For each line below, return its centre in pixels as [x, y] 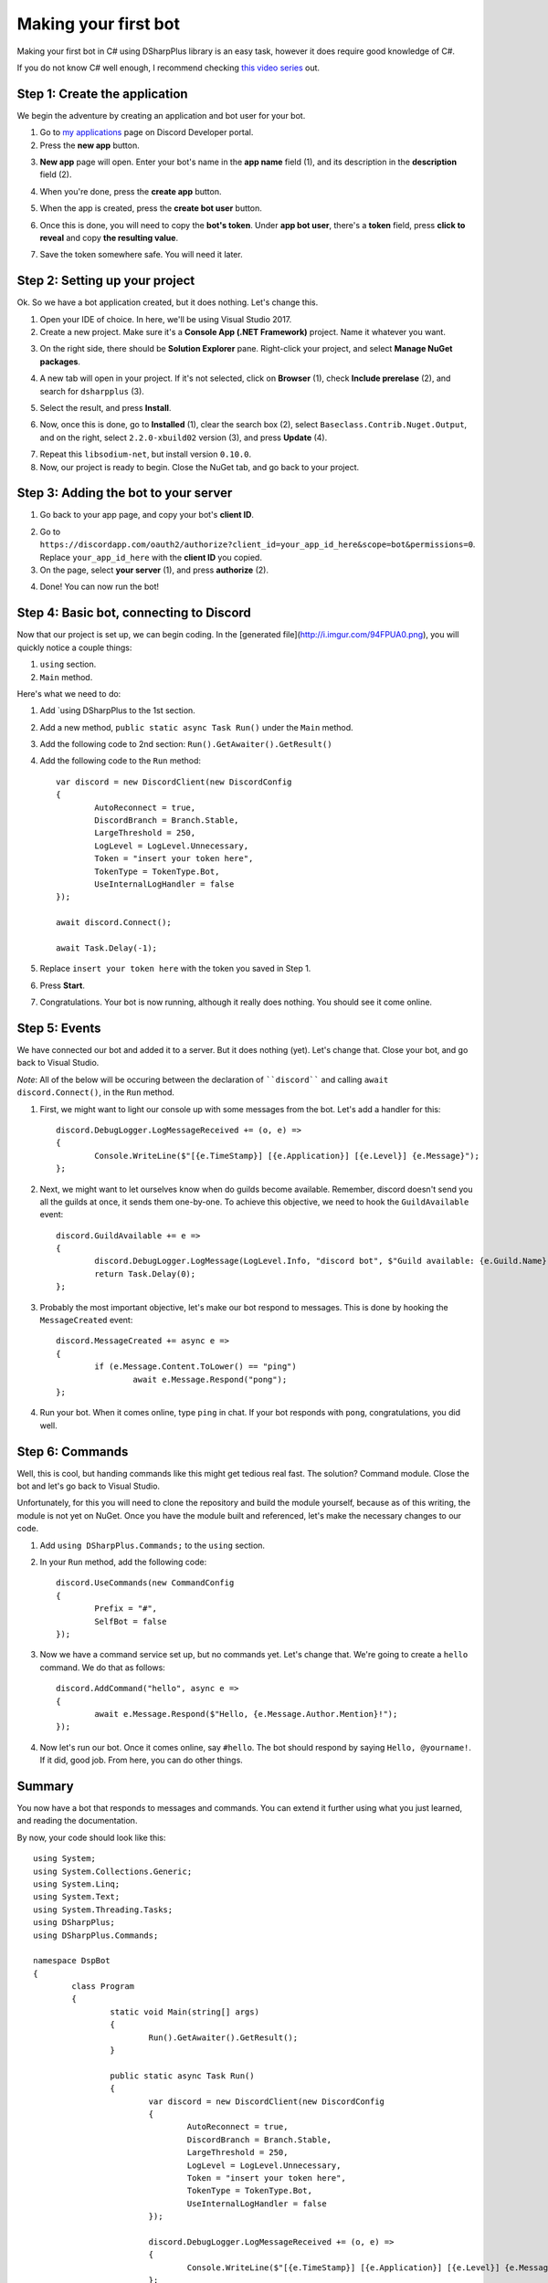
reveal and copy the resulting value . [109, 237]
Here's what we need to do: [69, 693]
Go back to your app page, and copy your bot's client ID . [147, 515]
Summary [45, 1786]
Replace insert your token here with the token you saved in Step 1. [175, 969]
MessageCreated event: [86, 1320]
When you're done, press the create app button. [131, 191]
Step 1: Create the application [102, 94]
